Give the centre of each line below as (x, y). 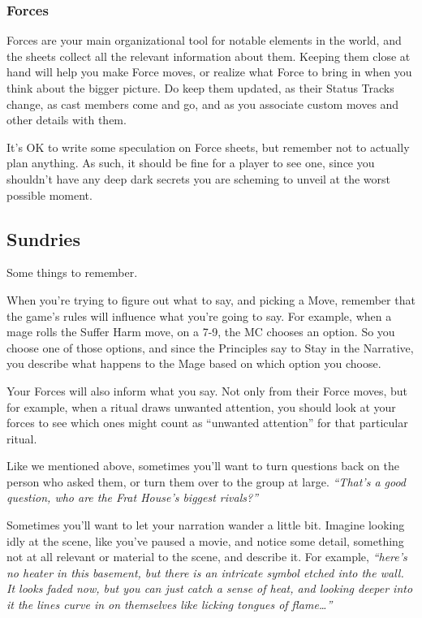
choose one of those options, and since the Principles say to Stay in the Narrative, (210, 347)
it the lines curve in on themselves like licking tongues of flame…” (170, 605)
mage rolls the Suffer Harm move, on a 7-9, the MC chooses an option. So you (201, 332)
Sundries (43, 238)
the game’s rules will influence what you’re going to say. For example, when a (199, 315)
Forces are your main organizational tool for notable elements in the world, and (204, 40)
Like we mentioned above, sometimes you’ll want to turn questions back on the (203, 466)
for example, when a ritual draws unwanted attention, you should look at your (201, 406)
